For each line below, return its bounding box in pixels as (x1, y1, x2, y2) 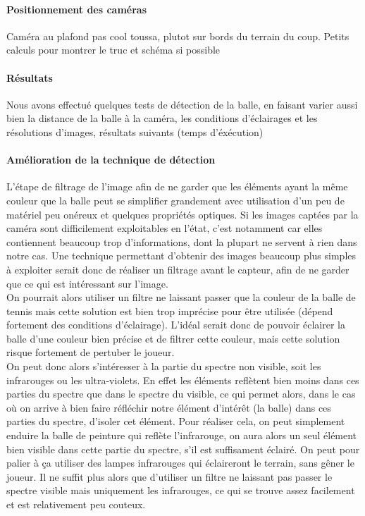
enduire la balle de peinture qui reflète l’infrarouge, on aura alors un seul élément (6, 428, 357, 443)
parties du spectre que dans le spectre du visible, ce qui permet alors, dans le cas (6, 386, 356, 401)
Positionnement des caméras (6, 1, 147, 16)
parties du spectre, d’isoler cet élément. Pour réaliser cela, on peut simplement (6, 414, 345, 429)
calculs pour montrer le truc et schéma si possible (6, 42, 221, 57)
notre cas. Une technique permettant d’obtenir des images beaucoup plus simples (6, 248, 357, 263)
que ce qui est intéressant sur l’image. (6, 276, 168, 290)
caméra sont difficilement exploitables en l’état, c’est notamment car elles (6, 221, 323, 235)
